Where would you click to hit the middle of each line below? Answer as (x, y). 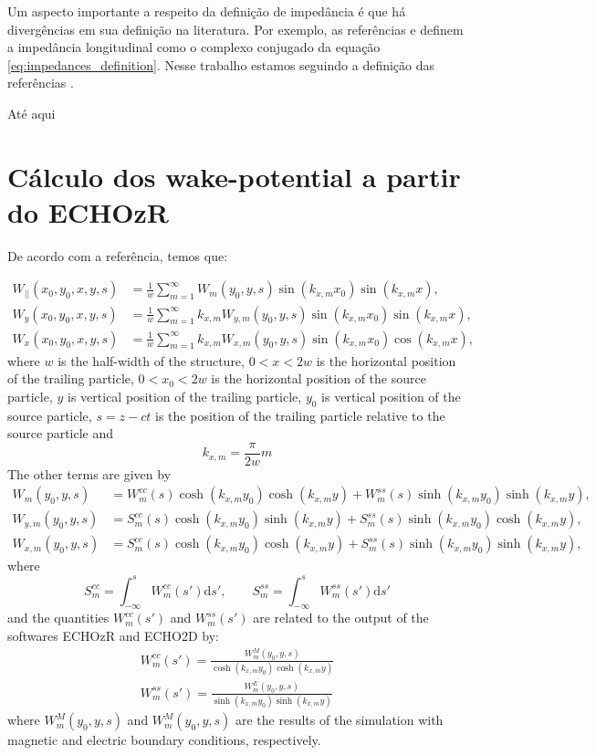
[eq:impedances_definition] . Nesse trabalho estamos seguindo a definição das (221, 64)
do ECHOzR (89, 211)
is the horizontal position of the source (319, 378)
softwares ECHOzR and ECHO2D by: (113, 635)
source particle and (61, 433)
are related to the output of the (341, 618)
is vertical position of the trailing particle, (185, 396)
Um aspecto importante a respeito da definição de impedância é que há (207, 11)
